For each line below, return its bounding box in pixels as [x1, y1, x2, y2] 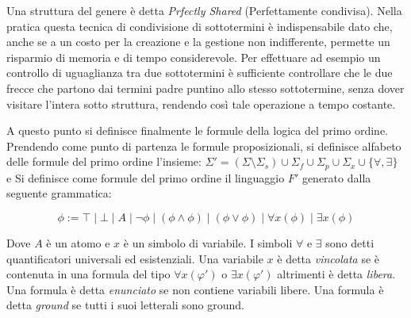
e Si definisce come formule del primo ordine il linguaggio [6, 169, 285, 186]
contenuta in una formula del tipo [6, 266, 171, 282]
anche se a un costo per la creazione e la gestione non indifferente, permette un [6, 33, 390, 50]
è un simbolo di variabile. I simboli [123, 234, 293, 251]
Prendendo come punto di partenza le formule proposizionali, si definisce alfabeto [6, 137, 401, 154]
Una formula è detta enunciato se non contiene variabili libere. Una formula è [6, 281, 384, 297]
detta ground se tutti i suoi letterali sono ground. [6, 297, 244, 313]
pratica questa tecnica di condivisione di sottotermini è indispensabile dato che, [6, 17, 393, 34]
